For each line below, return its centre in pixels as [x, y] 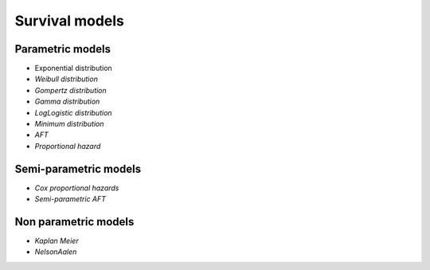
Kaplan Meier [57, 241]
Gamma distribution [67, 102]
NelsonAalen [56, 252]
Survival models [70, 21]
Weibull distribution [66, 79]
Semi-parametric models [78, 168]
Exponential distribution [74, 68]
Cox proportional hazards [77, 188]
